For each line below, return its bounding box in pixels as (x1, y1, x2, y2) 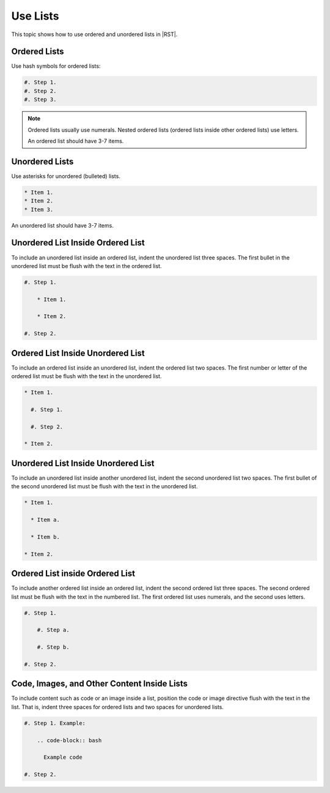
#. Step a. (37, 627, 70, 633)
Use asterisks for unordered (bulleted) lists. (11, 172, 120, 180)
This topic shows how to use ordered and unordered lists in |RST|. (11, 31, 178, 38)
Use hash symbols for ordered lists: (11, 62, 101, 70)
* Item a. (31, 516, 61, 523)
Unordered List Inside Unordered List (11, 458, 155, 468)
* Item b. (31, 533, 61, 540)
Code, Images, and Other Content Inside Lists (11, 679, 188, 689)
